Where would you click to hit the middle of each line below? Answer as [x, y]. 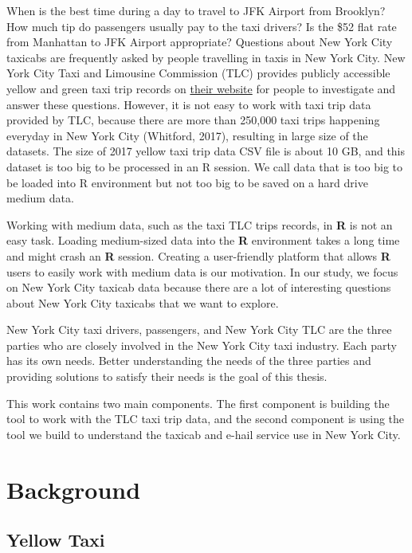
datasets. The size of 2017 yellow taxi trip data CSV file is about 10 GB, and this [206, 151]
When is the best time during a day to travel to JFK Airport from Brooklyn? [196, 10]
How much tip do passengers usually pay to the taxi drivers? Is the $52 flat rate [202, 26]
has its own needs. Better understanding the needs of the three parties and [189, 361]
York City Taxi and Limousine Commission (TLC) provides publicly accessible [198, 73]
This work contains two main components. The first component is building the [198, 403]
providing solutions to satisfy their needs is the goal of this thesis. [167, 377]
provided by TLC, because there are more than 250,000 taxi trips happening [193, 120]
